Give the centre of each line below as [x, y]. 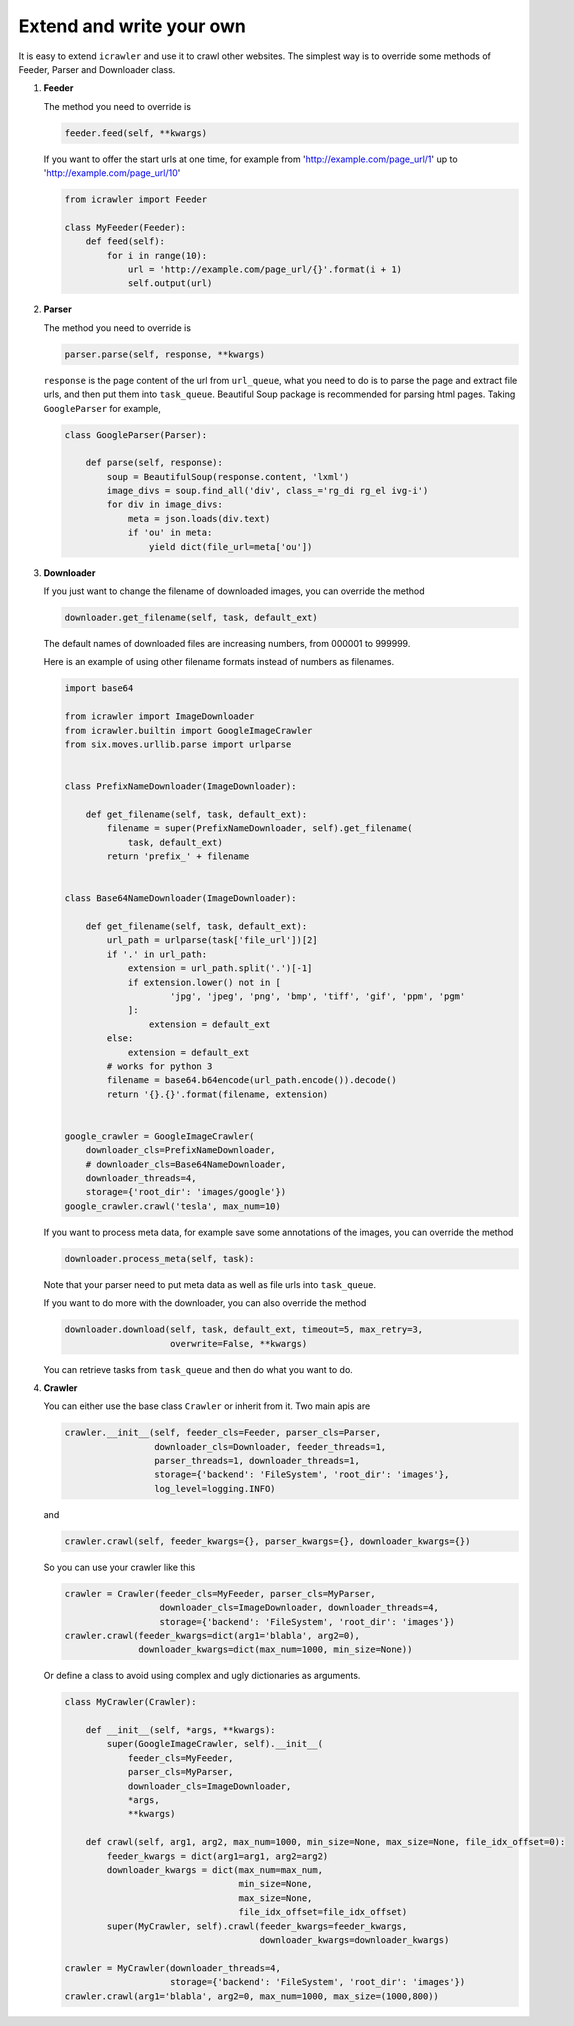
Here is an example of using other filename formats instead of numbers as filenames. [219, 662]
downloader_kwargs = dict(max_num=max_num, [215, 1870]
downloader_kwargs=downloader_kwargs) [354, 1939]
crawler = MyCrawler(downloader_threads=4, [173, 1968]
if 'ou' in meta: [170, 533]
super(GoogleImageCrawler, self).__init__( [215, 1744]
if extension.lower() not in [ [204, 982]
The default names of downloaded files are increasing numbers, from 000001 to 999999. [227, 643]
